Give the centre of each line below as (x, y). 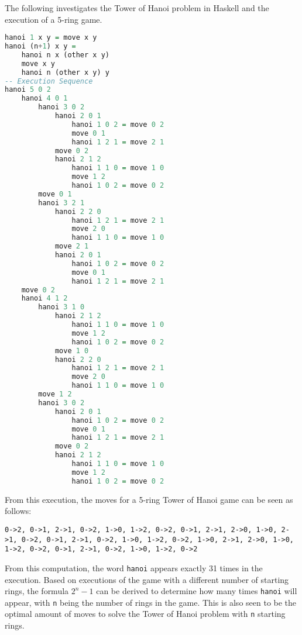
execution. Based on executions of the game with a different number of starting (147, 579)
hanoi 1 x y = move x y (51, 38)
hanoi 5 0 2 (28, 90)
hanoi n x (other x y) (65, 55)
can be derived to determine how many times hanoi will (197, 591)
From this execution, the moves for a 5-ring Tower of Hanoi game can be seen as (149, 499)
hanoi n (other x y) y (65, 72)
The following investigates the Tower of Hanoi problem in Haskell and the (137, 8)
